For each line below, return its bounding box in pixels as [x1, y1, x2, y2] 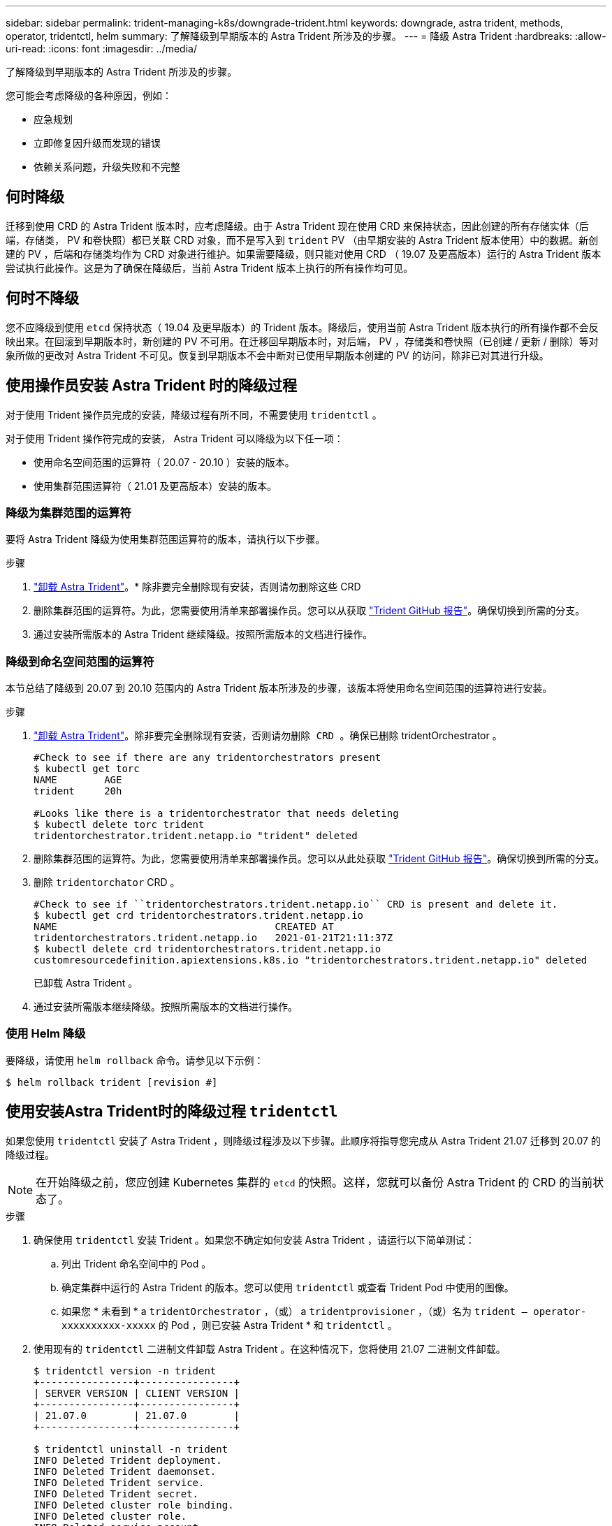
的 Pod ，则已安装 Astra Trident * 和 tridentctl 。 [158, 1318, 398, 1331]
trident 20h [34, 785, 122, 797]
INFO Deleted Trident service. [34, 1476, 205, 1488]
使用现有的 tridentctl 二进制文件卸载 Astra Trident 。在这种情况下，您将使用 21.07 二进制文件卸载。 [34, 1342, 506, 1355]
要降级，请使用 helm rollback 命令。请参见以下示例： [6, 1054, 264, 1066]
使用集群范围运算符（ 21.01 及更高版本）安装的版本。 [34, 479, 277, 492]
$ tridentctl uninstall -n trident [34, 1443, 228, 1455]
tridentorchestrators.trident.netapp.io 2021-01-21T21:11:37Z [34, 932, 393, 944]
